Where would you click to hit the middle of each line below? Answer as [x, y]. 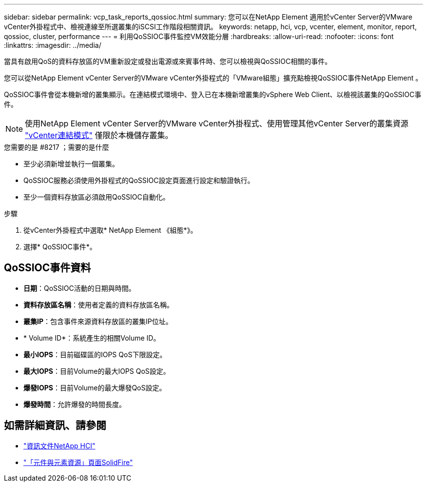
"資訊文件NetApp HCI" [59, 445]
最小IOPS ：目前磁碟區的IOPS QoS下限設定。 [95, 354]
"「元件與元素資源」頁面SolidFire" [78, 462]
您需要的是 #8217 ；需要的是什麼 [57, 147]
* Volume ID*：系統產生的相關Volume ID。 [92, 338]
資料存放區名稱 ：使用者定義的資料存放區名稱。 [98, 304]
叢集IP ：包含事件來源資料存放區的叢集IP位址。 [98, 321]
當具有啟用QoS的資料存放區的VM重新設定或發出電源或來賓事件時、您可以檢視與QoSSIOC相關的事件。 [168, 61]
